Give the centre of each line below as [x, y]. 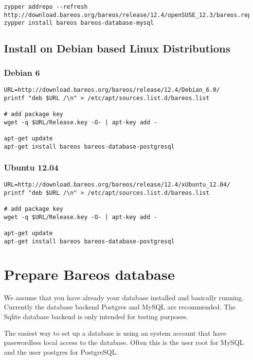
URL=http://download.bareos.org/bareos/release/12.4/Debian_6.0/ [112, 90]
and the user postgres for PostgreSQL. [61, 351]
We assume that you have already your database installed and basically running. [124, 297]
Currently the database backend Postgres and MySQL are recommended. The [120, 307]
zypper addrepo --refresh [46, 7]
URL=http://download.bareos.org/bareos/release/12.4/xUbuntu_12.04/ [117, 185]
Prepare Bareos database [90, 274]
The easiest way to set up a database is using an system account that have [115, 333]
